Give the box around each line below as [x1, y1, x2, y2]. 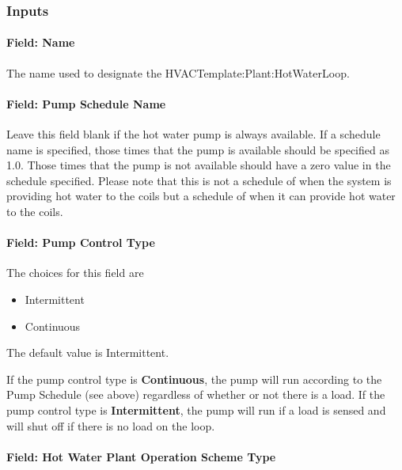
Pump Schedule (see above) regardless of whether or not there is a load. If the [6, 386, 385, 403]
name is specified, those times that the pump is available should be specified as [6, 141, 389, 157]
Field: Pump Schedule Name [6, 95, 166, 112]
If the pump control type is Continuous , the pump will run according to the [6, 370, 382, 387]
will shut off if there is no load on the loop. [6, 417, 215, 434]
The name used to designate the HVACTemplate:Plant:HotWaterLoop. [6, 64, 350, 81]
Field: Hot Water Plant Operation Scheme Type [6, 448, 276, 464]
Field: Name [6, 34, 75, 51]
